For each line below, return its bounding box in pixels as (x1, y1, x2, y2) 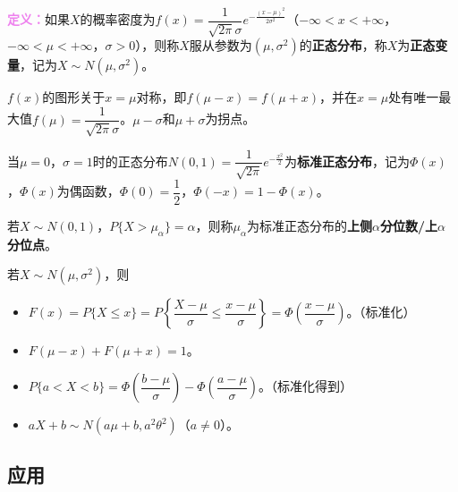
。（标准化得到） (259, 377, 353, 394)
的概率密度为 (80, 10, 156, 29)
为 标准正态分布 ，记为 (284, 151, 410, 170)
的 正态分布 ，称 (299, 36, 387, 55)
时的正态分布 (92, 151, 168, 170)
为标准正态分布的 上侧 (247, 216, 373, 235)
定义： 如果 (7, 10, 70, 29)
